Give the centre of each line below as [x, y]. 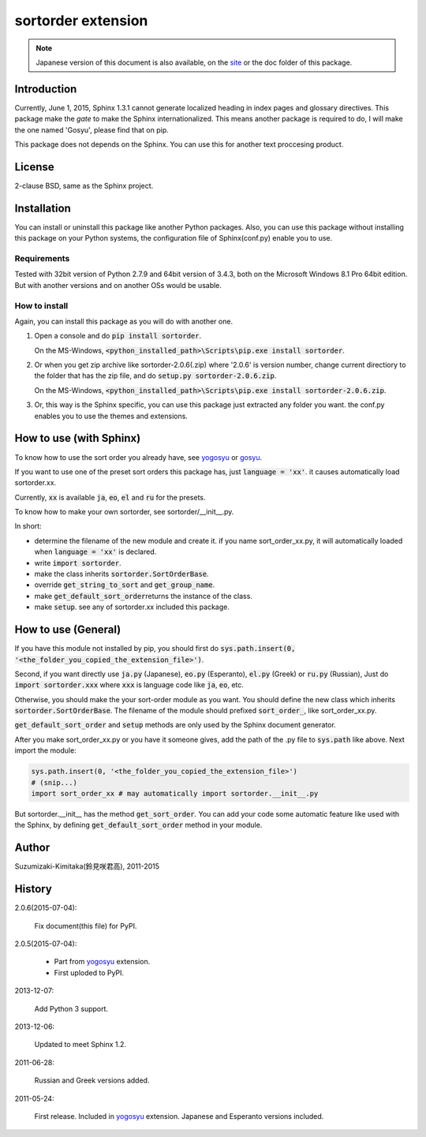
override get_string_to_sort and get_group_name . [125, 585]
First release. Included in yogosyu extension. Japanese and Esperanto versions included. [179, 1116]
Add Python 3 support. [71, 1008]
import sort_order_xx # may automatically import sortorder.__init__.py [175, 794]
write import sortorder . [78, 563]
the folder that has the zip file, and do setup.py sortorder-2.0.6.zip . [155, 376]
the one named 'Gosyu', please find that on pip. [92, 129]
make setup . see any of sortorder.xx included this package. [132, 607]
